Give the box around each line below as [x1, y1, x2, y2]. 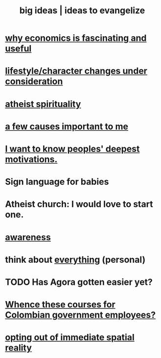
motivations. [5, 154, 58, 165]
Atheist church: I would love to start [5, 199, 153, 210]
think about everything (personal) [5, 254, 146, 265]
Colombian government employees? [5, 309, 156, 321]
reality [5, 342, 32, 354]
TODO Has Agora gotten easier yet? [5, 276, 153, 287]
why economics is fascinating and [5, 32, 147, 44]
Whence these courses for [5, 299, 116, 310]
